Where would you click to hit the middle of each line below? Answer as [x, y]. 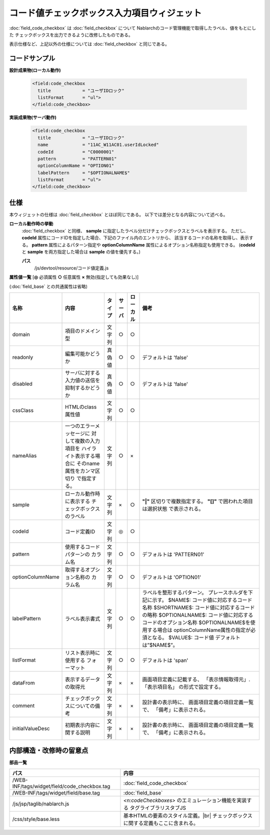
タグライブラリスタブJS [158, 807]
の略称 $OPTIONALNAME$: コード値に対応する [198, 615]
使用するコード [83, 546]
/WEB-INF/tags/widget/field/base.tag [56, 792]
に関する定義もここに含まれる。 [161, 823]
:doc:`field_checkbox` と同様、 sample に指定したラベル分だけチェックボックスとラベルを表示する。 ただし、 [135, 230]
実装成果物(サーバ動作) [33, 117]
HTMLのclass [81, 406]
